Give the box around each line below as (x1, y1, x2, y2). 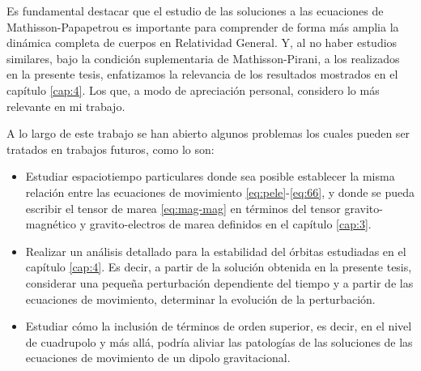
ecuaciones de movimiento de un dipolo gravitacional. (25, 349, 291, 366)
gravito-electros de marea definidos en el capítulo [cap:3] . (89, 215, 372, 232)
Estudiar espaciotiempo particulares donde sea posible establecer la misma (25, 168, 395, 185)
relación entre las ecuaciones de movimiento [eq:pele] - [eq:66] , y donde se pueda (25, 183, 415, 200)
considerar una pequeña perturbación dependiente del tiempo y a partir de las (25, 274, 414, 291)
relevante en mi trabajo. (6, 97, 125, 114)
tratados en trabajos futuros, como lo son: (6, 140, 215, 157)
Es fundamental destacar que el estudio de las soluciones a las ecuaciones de (6, 2, 384, 19)
